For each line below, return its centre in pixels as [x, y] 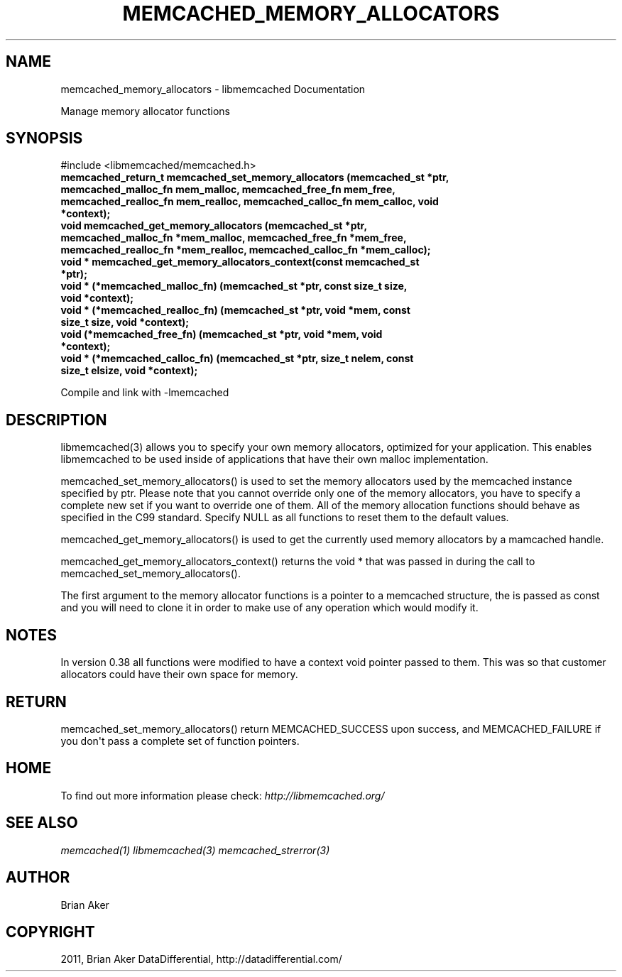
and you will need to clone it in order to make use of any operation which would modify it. [269, 608]
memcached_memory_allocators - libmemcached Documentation [213, 89]
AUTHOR [38, 878]
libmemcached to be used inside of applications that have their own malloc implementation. [274, 459]
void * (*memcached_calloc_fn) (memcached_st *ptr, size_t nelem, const [237, 359]
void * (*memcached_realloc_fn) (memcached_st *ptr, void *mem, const [235, 310]
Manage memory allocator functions [145, 111]
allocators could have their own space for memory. [179, 675]
